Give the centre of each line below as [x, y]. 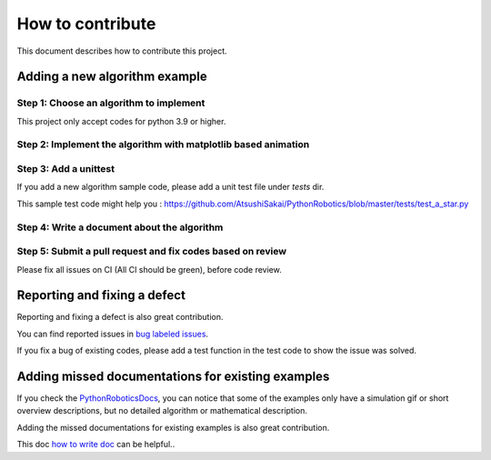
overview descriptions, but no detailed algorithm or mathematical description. [162, 411]
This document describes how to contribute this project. [122, 51]
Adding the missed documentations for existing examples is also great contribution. [173, 427]
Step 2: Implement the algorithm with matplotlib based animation [163, 145]
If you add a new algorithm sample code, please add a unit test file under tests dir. [170, 187]
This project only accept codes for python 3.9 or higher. [121, 121]
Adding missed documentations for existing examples [173, 376]
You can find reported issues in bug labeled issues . [113, 334]
